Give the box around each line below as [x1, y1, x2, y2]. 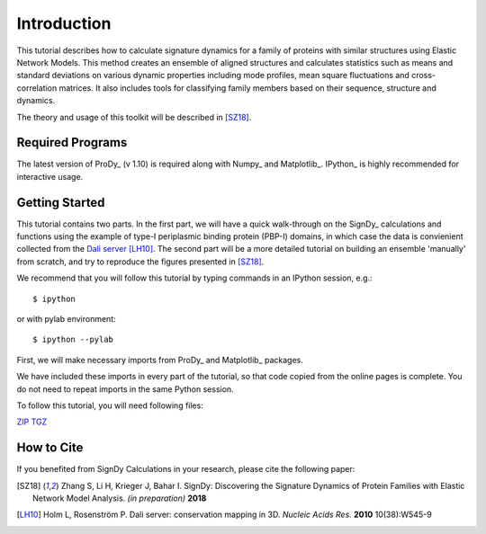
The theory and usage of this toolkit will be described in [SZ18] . [16, 111, 252, 122]
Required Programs [16, 135, 128, 150]
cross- [410, 70, 436, 81]
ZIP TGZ [16, 416, 48, 427]
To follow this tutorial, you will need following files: [16, 400, 204, 411]
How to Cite [16, 441, 84, 456]
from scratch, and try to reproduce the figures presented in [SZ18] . [16, 256, 265, 267]
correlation [16, 82, 58, 93]
